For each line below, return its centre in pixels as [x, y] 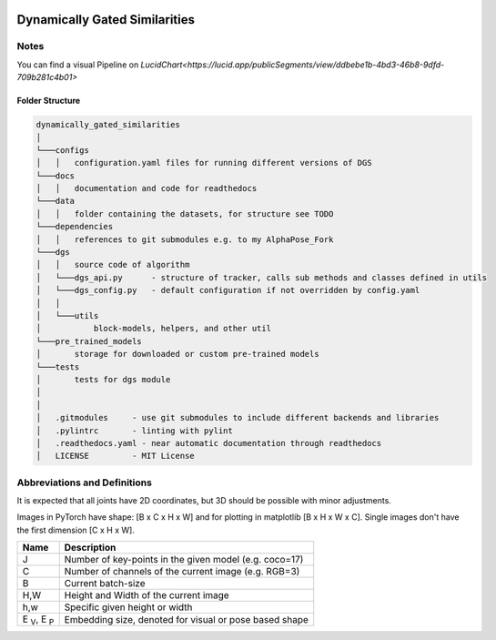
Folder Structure [49, 101]
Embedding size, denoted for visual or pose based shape [187, 619]
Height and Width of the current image [147, 595]
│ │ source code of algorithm [113, 265]
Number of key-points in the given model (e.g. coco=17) [184, 560]
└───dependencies [75, 227]
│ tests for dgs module [103, 379]
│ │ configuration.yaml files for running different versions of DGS [204, 163]
